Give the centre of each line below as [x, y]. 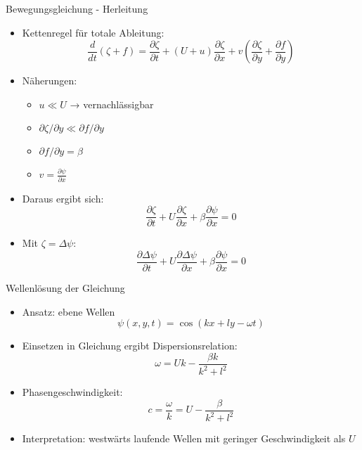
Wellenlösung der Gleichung [65, 288]
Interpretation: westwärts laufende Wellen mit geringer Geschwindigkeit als [184, 438]
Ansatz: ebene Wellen [69, 311]
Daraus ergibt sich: [63, 198]
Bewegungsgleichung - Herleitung [77, 8]
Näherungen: [50, 81]
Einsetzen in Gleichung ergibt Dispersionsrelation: [130, 346]
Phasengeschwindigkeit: [72, 392]
